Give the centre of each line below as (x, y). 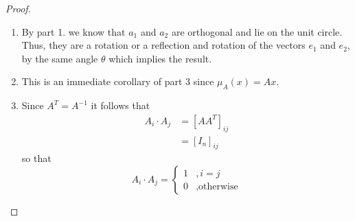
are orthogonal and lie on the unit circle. (257, 31)
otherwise (218, 186)
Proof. (18, 8)
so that (36, 158)
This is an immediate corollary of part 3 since (118, 81)
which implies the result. (160, 58)
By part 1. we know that (73, 31)
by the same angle (60, 58)
